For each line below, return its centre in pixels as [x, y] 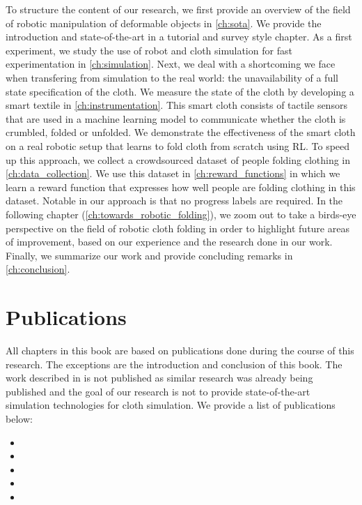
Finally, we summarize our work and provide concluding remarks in [149, 255]
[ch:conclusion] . [38, 269]
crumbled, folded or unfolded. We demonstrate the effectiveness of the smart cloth [181, 132]
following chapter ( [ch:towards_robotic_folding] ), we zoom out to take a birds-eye [181, 214]
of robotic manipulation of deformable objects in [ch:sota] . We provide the [164, 23]
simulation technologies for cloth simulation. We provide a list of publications [171, 405]
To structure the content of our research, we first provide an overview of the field [178, 9]
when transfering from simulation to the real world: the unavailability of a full [172, 77]
